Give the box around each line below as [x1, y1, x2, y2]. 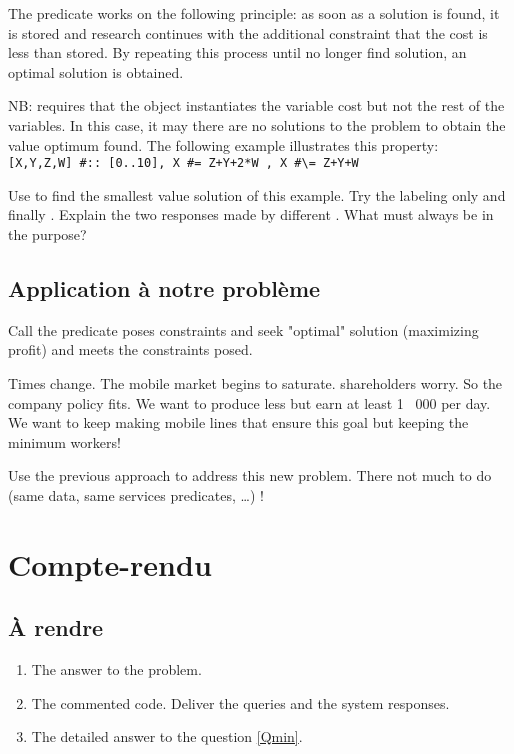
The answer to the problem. [31, 659, 202, 680]
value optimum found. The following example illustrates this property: [8, 134, 439, 155]
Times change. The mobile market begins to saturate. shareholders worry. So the [8, 372, 503, 393]
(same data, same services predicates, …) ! [8, 484, 264, 505]
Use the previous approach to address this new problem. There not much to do [8, 465, 492, 486]
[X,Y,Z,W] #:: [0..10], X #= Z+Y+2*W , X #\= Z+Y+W [8, 156, 359, 171]
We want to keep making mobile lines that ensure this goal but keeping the [8, 412, 469, 433]
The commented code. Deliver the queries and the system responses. [31, 692, 450, 713]
